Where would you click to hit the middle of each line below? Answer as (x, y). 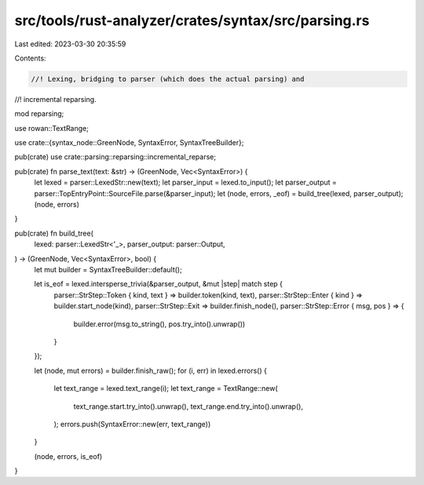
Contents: (30, 58)
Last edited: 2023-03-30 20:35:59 (70, 44)
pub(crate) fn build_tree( (54, 233)
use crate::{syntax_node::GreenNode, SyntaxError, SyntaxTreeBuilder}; (129, 143)
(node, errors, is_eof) (68, 456)
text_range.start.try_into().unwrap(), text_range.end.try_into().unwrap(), (188, 406)
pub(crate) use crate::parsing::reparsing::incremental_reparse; (115, 157)
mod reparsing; (39, 114)
